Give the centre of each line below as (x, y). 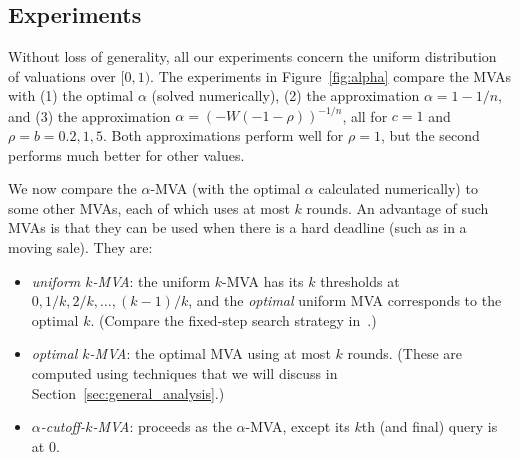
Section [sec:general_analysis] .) (128, 392)
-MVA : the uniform (151, 280)
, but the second (430, 135)
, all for (365, 115)
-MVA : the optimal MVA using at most (210, 353)
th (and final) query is (429, 426)
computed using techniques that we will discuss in (184, 373)
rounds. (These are (405, 353)
